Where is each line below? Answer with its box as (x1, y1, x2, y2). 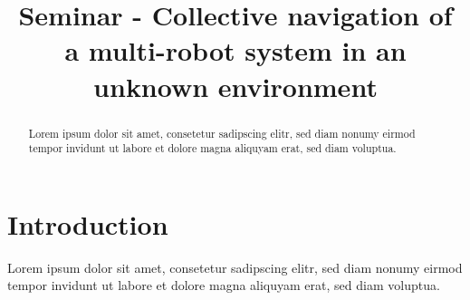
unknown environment (93, 67, 378, 104)
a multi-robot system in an (64, 32, 407, 69)
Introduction (7, 205, 168, 242)
